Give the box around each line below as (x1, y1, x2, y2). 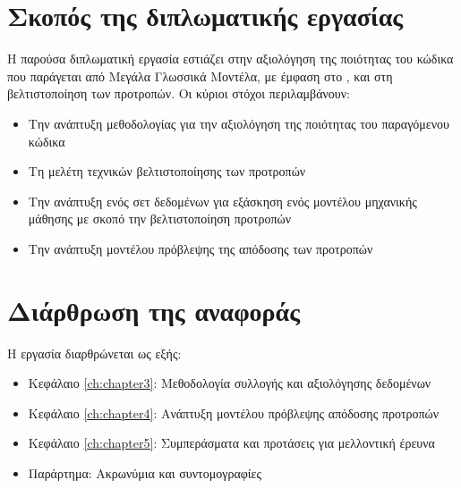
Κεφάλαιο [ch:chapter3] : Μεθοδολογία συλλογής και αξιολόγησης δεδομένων (28, 374, 431, 392)
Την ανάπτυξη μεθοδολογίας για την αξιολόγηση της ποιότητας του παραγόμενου (28, 114, 449, 132)
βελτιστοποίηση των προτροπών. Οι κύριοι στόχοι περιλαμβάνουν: (7, 84, 350, 103)
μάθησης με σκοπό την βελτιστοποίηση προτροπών (28, 209, 292, 228)
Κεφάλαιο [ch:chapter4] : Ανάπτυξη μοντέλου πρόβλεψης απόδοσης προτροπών (28, 403, 440, 422)
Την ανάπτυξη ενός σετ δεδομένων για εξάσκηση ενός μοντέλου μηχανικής (28, 191, 417, 210)
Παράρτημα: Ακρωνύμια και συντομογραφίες (28, 463, 261, 482)
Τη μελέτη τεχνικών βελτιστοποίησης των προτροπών (28, 162, 306, 181)
